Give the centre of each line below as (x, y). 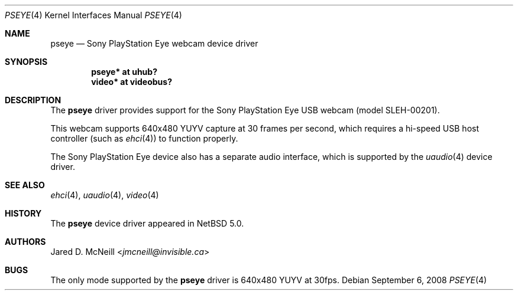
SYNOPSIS (26, 62)
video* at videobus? (132, 82)
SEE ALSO (25, 185)
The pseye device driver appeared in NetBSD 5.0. (147, 223)
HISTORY (23, 213)
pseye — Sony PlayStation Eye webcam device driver (154, 43)
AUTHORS (25, 242)
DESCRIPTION (33, 100)
